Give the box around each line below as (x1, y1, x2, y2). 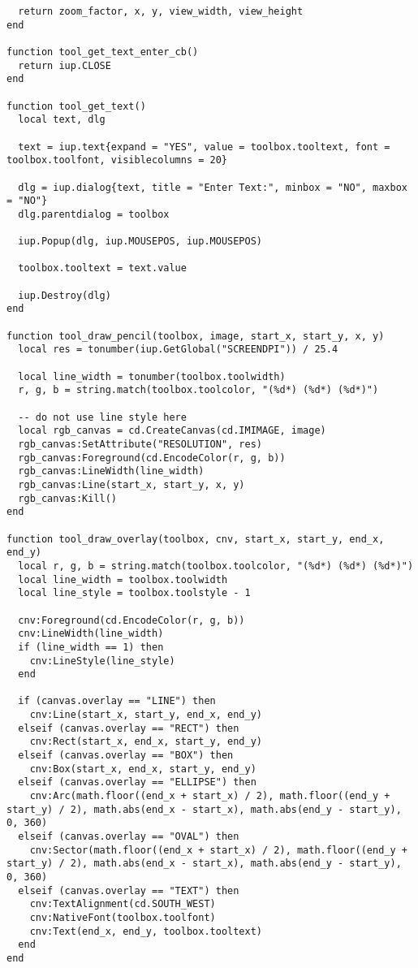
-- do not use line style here (18, 411, 187, 423)
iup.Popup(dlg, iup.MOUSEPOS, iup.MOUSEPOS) (18, 236, 262, 248)
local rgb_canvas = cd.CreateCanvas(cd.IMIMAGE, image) (18, 425, 326, 437)
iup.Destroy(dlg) (18, 289, 111, 301)
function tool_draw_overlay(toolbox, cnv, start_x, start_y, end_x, (6, 533, 385, 545)
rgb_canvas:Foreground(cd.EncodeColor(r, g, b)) (18, 452, 286, 464)
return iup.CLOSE (18, 59, 111, 71)
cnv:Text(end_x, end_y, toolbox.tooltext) (29, 925, 262, 937)
